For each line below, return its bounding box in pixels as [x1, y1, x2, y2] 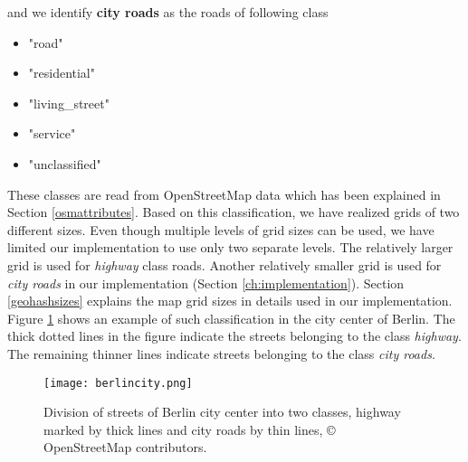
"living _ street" [28, 93, 110, 112]
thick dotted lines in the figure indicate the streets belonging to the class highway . [7, 326, 462, 345]
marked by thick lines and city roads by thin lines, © [43, 420, 336, 438]
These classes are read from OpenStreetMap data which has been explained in [7, 184, 441, 203]
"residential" [28, 63, 96, 82]
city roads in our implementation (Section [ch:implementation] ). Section [7, 273, 405, 292]
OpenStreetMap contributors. [43, 438, 207, 457]
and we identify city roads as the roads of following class [7, 3, 329, 21]
